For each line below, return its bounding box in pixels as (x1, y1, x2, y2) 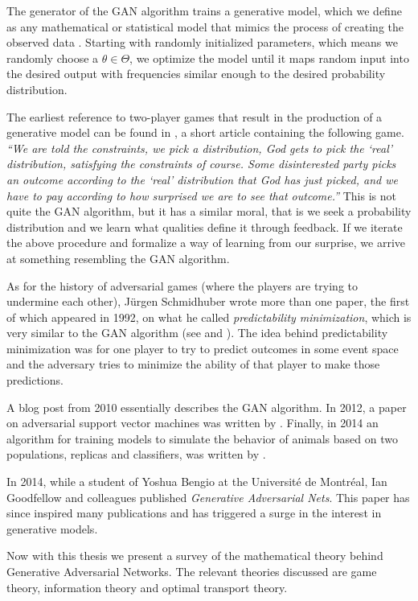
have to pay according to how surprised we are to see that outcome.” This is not (6, 187, 396, 204)
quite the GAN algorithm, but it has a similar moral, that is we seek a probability (6, 203, 412, 220)
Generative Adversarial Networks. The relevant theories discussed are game (6, 563, 377, 579)
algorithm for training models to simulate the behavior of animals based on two (6, 430, 398, 447)
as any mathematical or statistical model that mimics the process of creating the (6, 18, 404, 35)
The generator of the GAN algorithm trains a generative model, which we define (6, 2, 402, 19)
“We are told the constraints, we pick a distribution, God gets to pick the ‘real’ (6, 139, 393, 156)
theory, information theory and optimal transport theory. (6, 578, 288, 595)
